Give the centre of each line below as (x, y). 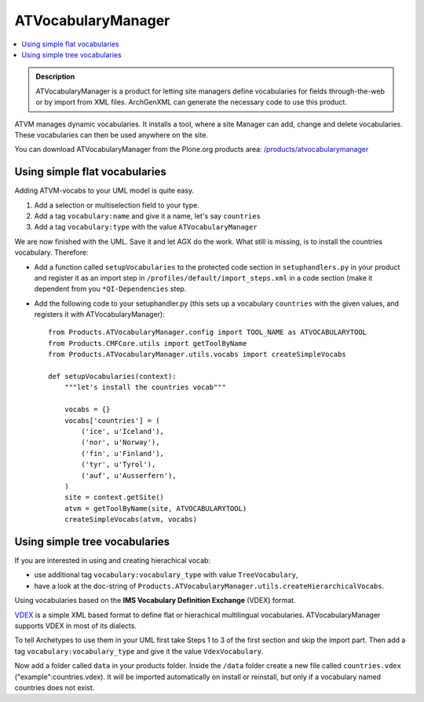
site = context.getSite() (114, 498)
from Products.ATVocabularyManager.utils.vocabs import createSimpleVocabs (197, 355)
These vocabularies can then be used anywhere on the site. (111, 134)
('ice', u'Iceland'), (123, 431)
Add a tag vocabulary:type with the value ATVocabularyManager (146, 227)
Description (55, 77)
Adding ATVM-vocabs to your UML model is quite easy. (104, 191)
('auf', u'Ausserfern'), (129, 475)
